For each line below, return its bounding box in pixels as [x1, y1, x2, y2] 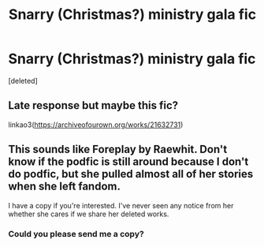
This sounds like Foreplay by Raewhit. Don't [8, 143, 228, 156]
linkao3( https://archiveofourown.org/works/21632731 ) [8, 120, 184, 129]
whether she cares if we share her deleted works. [8, 209, 169, 219]
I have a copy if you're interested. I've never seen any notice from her [8, 200, 234, 210]
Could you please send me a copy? [8, 229, 144, 240]
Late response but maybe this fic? [8, 99, 179, 112]
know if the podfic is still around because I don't [8, 155, 249, 169]
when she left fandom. [8, 180, 121, 193]
